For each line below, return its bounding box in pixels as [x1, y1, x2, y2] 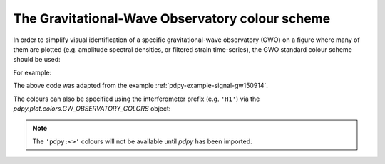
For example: [13, 68, 52, 77]
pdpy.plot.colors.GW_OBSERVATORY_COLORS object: [13, 104, 171, 113]
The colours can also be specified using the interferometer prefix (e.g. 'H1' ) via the [13, 94, 260, 103]
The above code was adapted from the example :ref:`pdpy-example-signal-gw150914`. [13, 82, 269, 90]
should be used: [13, 55, 61, 64]
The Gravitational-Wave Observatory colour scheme [13, 11, 331, 26]
